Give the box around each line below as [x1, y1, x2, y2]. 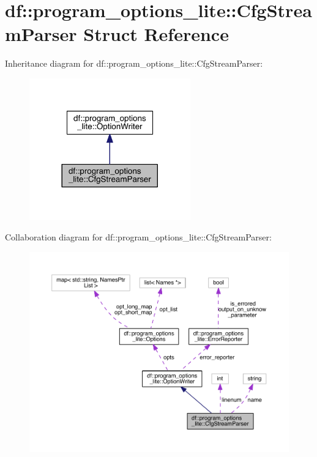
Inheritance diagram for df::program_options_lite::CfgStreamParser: [5, 57, 263, 70]
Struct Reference [83, 21, 229, 46]
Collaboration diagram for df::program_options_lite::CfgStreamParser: [5, 231, 272, 243]
